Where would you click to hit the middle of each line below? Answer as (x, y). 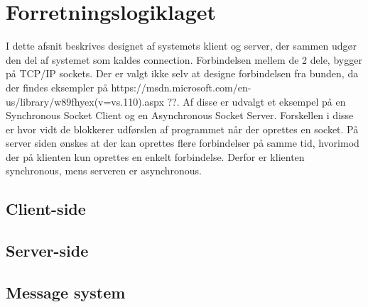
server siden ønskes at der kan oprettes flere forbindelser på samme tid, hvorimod (183, 143)
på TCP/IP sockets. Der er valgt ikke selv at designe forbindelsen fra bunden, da (182, 73)
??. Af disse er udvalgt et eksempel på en (256, 101)
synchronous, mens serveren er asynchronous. (104, 171)
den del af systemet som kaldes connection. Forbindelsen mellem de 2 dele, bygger (184, 59)
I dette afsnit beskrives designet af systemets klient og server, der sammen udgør (181, 46)
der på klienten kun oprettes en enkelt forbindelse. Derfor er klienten (155, 156)
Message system (66, 292)
